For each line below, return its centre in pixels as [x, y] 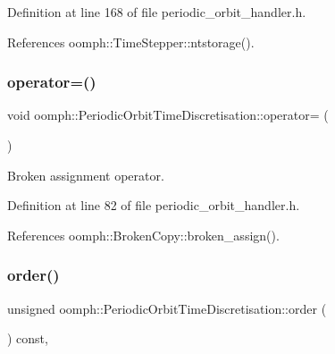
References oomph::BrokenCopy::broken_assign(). [143, 235]
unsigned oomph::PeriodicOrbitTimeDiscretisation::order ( [167, 308]
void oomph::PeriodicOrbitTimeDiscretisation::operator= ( [168, 115]
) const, [28, 338]
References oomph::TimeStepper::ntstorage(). [131, 42]
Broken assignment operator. [86, 175]
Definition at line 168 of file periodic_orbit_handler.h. [157, 12]
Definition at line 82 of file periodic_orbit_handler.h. [154, 205]
